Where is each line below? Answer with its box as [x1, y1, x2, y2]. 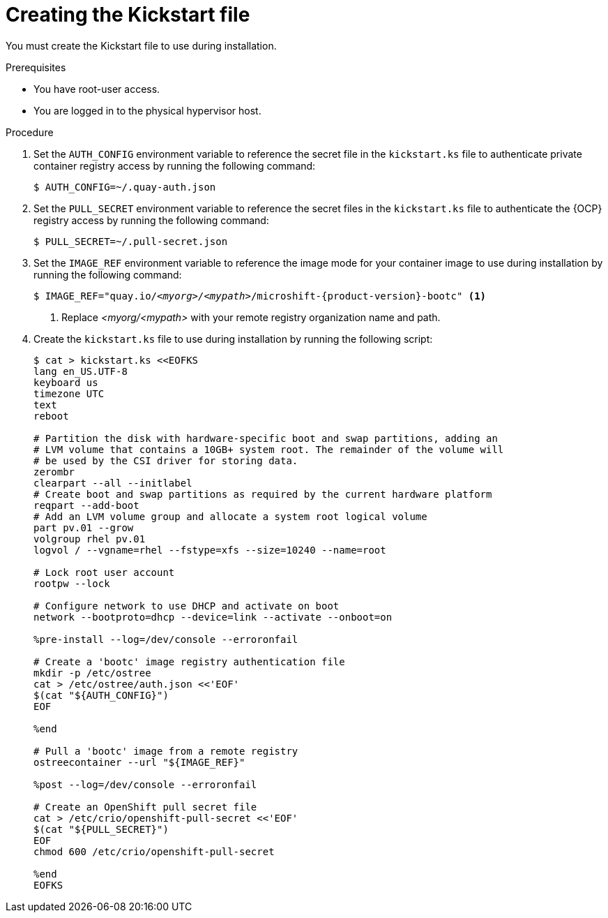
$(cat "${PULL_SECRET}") [33, 823, 169, 835]
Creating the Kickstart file [6, 3, 250, 27]
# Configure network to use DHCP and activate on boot [33, 600, 340, 612]
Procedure [6, 126, 54, 138]
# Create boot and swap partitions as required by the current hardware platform [33, 488, 492, 500]
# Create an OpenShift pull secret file [33, 801, 257, 813]
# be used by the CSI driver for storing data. [33, 454, 298, 466]
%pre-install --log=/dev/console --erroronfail [33, 633, 298, 645]
